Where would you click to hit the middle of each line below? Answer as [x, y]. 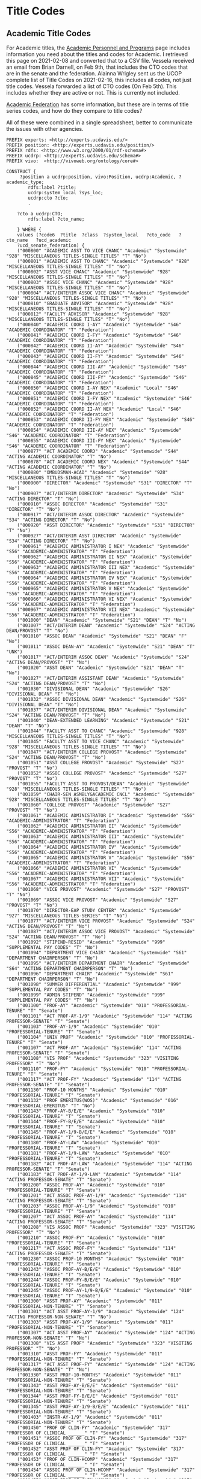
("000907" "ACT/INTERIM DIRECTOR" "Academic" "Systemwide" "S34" [101, 493]
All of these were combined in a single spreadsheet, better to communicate [99, 122]
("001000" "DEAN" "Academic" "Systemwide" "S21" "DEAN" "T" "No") [102, 620]
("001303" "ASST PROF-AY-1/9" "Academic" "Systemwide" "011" [95, 1322]
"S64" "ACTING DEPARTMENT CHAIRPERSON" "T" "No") [70, 969]
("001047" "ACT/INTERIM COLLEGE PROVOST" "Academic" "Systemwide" [102, 752]
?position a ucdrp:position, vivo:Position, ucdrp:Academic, [98, 177]
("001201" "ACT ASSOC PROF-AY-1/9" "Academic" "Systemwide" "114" [102, 1196]
